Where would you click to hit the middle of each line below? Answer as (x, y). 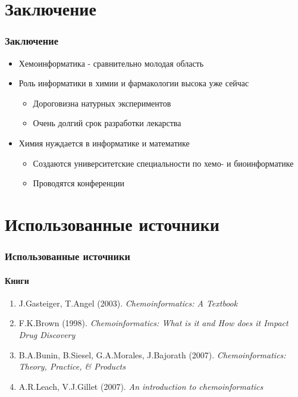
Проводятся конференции (79, 183)
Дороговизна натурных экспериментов (102, 103)
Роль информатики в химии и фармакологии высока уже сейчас (134, 83)
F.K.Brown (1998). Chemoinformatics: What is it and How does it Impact (153, 323)
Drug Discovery (47, 334)
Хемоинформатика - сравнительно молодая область (111, 63)
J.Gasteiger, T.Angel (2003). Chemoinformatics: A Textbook (128, 303)
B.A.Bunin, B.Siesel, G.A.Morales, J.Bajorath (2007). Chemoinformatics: (152, 354)
